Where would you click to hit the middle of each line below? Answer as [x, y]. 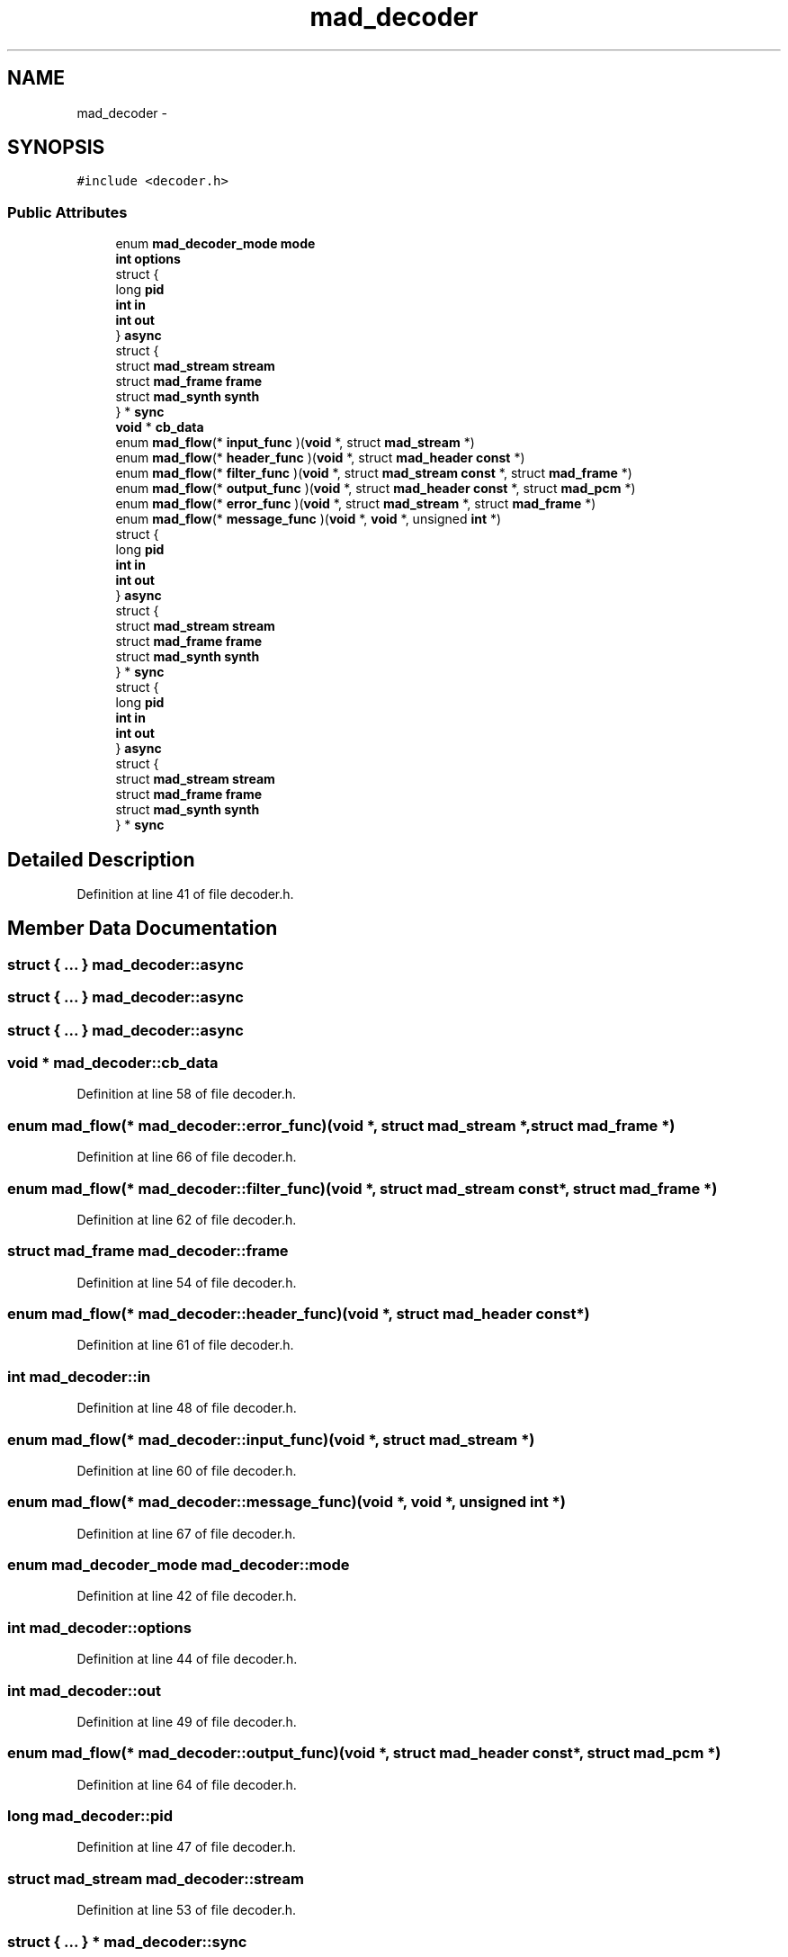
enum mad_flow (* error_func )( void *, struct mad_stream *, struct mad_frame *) [356, 504]
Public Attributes [67, 212]
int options [148, 259]
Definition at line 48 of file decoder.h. [187, 1408]
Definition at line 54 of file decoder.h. [187, 1282]
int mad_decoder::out [84, 1690]
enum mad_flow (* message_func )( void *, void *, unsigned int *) [309, 519]
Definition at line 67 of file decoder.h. [186, 1533]
